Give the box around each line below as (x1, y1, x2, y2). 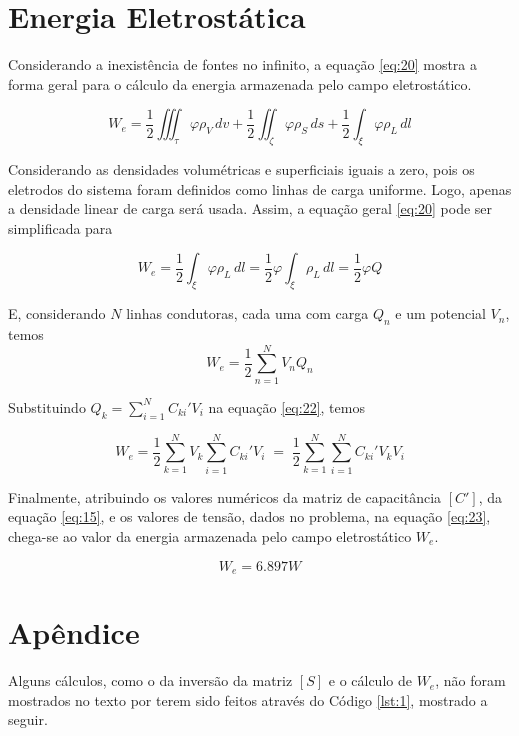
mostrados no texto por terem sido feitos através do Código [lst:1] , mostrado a (8, 689, 488, 710)
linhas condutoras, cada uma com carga (126, 303, 369, 324)
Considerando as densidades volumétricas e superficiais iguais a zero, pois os (8, 159, 475, 180)
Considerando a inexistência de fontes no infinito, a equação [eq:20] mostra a (8, 54, 478, 75)
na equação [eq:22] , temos (208, 396, 365, 417)
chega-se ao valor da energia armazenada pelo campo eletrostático (8, 525, 412, 546)
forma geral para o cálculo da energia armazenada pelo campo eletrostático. (8, 73, 472, 94)
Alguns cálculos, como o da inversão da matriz (8, 670, 293, 691)
